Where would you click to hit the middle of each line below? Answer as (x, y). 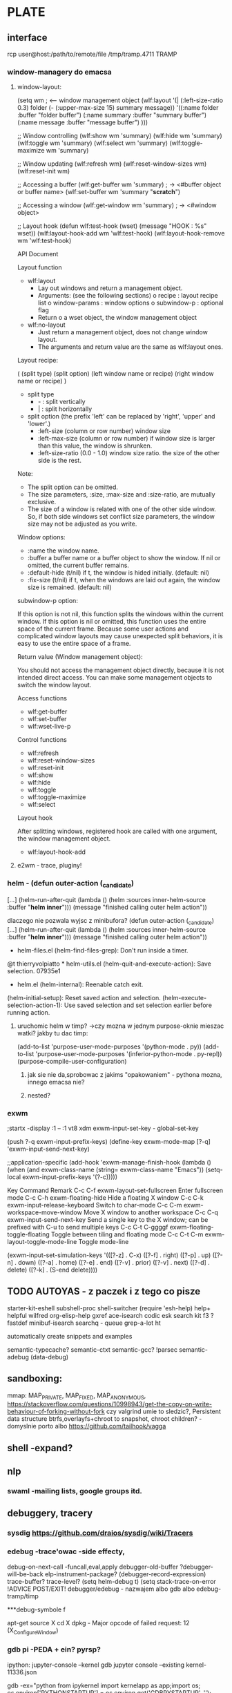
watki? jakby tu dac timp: (52, 1033)
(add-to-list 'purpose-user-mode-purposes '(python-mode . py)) (109, 1046)
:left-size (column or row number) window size (104, 431)
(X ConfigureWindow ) (33, 1631)
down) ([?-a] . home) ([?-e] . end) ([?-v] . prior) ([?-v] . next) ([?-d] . (114, 1262)
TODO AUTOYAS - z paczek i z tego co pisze (104, 1291)
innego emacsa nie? (56, 1082)
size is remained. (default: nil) (69, 587)
